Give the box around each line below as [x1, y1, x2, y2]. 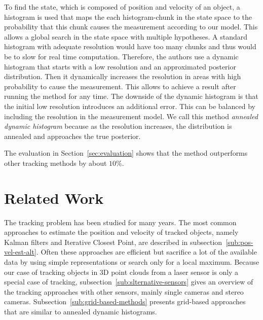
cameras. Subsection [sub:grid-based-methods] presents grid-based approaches [4, 296, 246, 307]
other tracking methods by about [4, 157, 107, 168]
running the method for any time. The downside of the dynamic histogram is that [4, 91, 258, 101]
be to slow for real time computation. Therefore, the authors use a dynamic [4, 51, 239, 61]
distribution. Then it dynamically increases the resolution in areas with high [4, 71, 241, 82]
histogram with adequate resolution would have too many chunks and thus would [4, 41, 256, 52]
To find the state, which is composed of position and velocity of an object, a [4, 2, 240, 12]
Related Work [4, 187, 104, 208]
